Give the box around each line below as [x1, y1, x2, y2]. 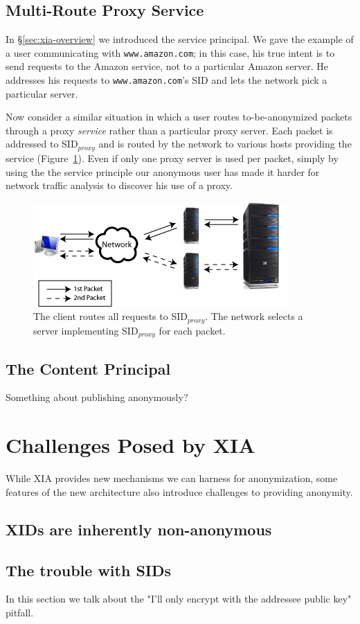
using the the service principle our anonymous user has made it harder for [6, 164, 320, 179]
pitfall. [6, 605, 34, 619]
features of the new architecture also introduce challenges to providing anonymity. [6, 484, 353, 499]
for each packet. [159, 323, 226, 337]
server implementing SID [33, 323, 138, 337]
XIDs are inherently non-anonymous [6, 518, 272, 540]
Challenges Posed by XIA [6, 431, 255, 459]
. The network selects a [205, 309, 303, 323]
